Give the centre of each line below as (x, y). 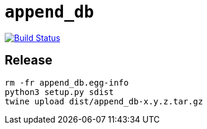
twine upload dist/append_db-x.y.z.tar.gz (104, 101)
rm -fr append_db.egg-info (67, 82)
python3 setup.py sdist (59, 92)
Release (29, 60)
